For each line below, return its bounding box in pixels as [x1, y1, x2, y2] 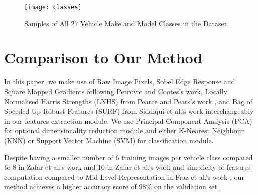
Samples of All [24, 18, 69, 28]
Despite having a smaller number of [4, 152, 113, 162]
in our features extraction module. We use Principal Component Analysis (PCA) [4, 115, 252, 126]
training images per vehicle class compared [121, 152, 253, 162]
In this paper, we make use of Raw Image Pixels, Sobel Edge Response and [4, 76, 235, 87]
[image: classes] [24, 4, 82, 11]
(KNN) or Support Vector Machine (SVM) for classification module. [4, 135, 214, 145]
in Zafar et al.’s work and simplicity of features [107, 162, 251, 172]
